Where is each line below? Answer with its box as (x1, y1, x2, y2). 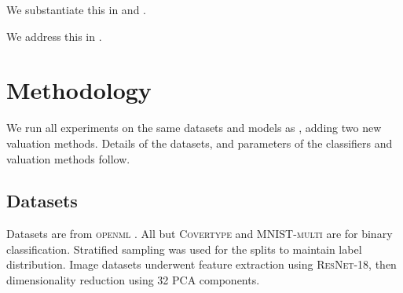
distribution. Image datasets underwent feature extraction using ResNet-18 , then (6, 256, 397, 273)
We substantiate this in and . (6, 2, 146, 17)
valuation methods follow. (6, 150, 130, 167)
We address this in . (6, 27, 102, 44)
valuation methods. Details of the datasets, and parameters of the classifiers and (6, 134, 393, 151)
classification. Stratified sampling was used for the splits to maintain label (6, 240, 362, 257)
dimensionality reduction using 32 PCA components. (6, 272, 260, 288)
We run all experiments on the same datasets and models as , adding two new (6, 119, 382, 136)
